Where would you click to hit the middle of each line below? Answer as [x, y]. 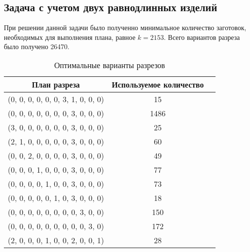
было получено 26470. [37, 46]
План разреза [56, 84]
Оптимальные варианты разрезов [109, 65]
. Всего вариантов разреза [202, 37]
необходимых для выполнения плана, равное [70, 37]
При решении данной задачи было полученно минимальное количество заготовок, [125, 27]
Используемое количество [158, 84]
